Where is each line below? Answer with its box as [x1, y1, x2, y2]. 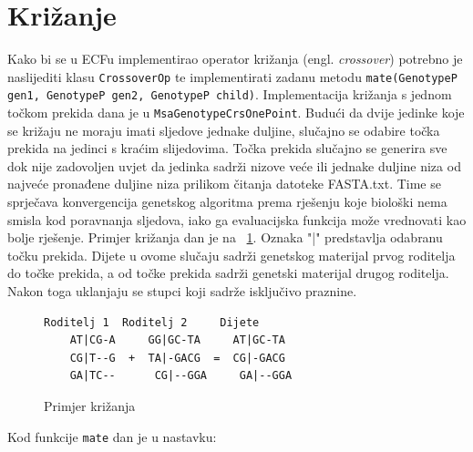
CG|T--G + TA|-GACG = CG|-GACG [69, 351, 285, 365]
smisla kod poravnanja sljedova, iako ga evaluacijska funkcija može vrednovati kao [7, 210, 467, 229]
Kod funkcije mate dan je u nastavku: [7, 426, 217, 446]
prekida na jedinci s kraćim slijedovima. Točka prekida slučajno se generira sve [7, 139, 447, 158]
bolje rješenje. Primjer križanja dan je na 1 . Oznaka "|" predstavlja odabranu [7, 228, 443, 247]
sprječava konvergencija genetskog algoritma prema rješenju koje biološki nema [7, 192, 447, 211]
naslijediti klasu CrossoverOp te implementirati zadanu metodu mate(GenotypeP [7, 67, 458, 86]
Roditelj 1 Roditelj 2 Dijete [44, 315, 260, 329]
